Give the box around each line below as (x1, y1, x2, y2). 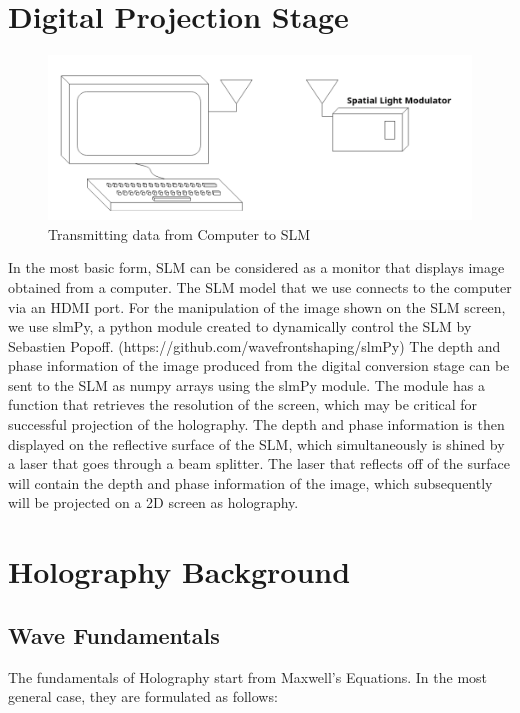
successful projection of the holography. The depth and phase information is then (8, 414, 505, 435)
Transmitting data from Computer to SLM (48, 223, 311, 244)
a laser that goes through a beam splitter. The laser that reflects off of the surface (8, 453, 510, 474)
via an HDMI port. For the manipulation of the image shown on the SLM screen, (8, 296, 506, 317)
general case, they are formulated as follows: (8, 686, 278, 707)
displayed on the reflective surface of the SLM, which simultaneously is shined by (8, 433, 505, 454)
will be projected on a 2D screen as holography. (8, 492, 299, 513)
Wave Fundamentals (8, 619, 220, 650)
